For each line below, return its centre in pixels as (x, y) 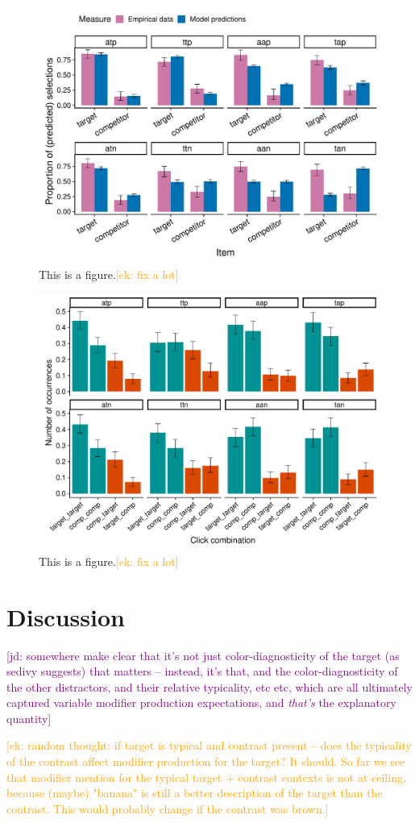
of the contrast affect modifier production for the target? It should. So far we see (206, 761)
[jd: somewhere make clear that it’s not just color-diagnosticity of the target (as (203, 655)
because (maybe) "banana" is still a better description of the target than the (195, 793)
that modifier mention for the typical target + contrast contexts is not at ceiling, (206, 777)
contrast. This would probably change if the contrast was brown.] (168, 808)
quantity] (29, 718)
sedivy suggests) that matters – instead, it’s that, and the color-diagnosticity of (202, 671)
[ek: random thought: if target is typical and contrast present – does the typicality (209, 745)
